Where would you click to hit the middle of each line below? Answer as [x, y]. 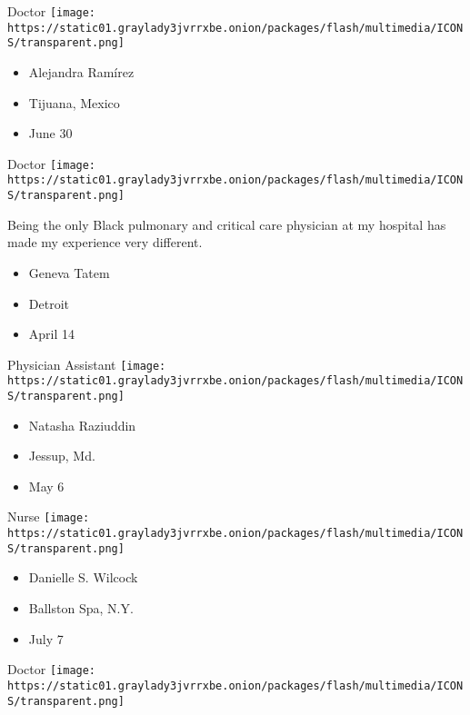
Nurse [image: [49, 516]
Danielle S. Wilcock [83, 577]
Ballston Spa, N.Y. [81, 608]
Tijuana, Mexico [74, 102]
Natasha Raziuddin [82, 425]
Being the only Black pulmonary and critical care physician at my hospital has [227, 224]
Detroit [49, 303]
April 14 [52, 334]
